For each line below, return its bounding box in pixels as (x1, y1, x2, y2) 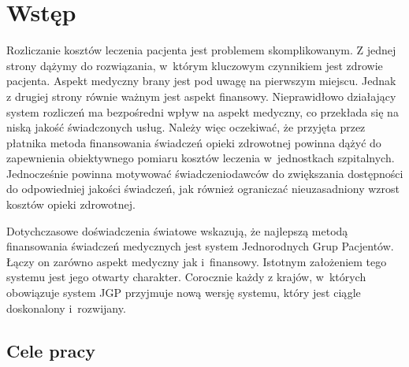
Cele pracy (6, 338, 95, 362)
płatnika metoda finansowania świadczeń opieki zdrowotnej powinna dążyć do (6, 134, 381, 150)
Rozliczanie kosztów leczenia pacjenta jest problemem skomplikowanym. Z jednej (6, 42, 396, 58)
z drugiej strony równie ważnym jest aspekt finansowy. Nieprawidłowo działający (6, 87, 396, 104)
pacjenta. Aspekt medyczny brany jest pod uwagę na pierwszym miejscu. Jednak (6, 72, 396, 89)
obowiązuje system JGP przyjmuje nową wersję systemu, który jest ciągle (6, 284, 361, 301)
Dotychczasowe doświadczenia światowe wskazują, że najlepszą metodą (6, 222, 348, 239)
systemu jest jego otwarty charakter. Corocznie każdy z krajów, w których (6, 269, 366, 285)
